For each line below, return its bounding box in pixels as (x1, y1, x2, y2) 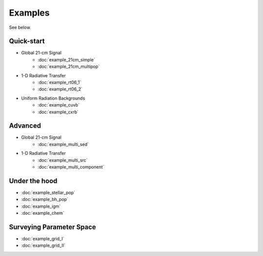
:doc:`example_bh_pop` (21, 196, 68, 202)
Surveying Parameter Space (9, 223, 96, 231)
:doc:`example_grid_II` (21, 242, 66, 249)
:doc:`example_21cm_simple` (38, 57, 95, 63)
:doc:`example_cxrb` (38, 109, 79, 115)
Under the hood (9, 176, 58, 185)
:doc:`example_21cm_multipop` (38, 64, 100, 69)
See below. (9, 24, 31, 30)
